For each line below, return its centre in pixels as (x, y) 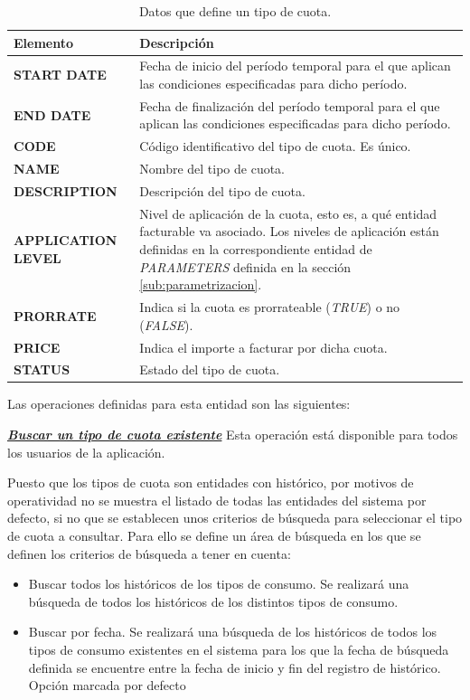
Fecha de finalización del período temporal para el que (290, 105)
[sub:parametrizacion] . (201, 284)
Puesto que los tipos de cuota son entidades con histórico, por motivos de (211, 482)
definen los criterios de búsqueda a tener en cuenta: (149, 553)
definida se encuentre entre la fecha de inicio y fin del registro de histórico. (235, 667)
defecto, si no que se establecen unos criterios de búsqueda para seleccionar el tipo (235, 518)
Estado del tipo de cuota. (210, 369)
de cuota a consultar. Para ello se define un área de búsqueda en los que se (214, 535)
